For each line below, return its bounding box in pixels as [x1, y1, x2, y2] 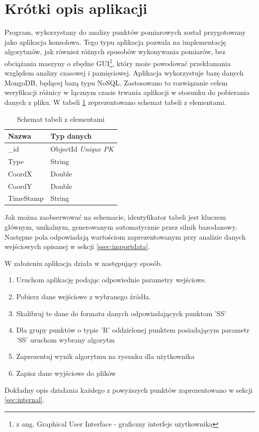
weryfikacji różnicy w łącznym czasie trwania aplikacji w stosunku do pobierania [4, 87, 250, 97]
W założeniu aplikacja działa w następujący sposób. [4, 258, 163, 268]
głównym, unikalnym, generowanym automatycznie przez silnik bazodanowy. [4, 222, 238, 232]
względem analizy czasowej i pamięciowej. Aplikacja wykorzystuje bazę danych [4, 68, 244, 78]
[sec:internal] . [4, 394, 45, 405]
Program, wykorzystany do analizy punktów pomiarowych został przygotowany [4, 27, 246, 37]
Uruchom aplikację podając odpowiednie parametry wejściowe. [16, 274, 207, 285]
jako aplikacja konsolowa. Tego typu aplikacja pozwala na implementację [4, 36, 226, 47]
